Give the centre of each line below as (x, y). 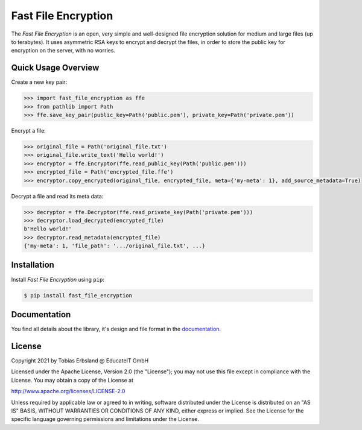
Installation (33, 265)
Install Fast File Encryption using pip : (58, 279)
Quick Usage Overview (55, 68)
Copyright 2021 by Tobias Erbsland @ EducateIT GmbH (80, 360)
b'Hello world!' (48, 229)
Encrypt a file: (29, 130)
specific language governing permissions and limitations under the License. (105, 419)
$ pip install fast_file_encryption (78, 295)
